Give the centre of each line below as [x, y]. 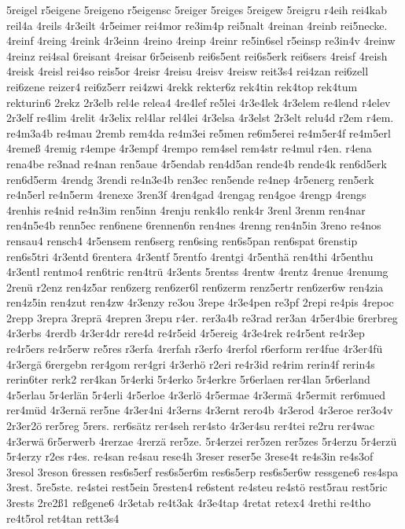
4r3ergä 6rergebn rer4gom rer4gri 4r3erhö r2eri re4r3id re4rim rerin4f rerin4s [191, 364]
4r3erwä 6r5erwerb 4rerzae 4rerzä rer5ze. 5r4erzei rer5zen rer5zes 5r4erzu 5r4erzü [202, 441]
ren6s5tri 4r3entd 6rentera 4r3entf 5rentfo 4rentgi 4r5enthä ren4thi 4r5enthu [190, 256]
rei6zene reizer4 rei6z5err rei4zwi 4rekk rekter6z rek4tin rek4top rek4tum [182, 86]
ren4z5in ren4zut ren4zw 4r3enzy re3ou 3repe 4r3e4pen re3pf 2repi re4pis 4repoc [200, 302]
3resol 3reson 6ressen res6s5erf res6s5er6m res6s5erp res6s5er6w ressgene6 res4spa [202, 471]
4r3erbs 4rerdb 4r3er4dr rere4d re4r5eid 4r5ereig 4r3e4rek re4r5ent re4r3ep [186, 333]
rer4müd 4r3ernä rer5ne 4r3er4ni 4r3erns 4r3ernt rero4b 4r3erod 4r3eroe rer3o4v [200, 410]
